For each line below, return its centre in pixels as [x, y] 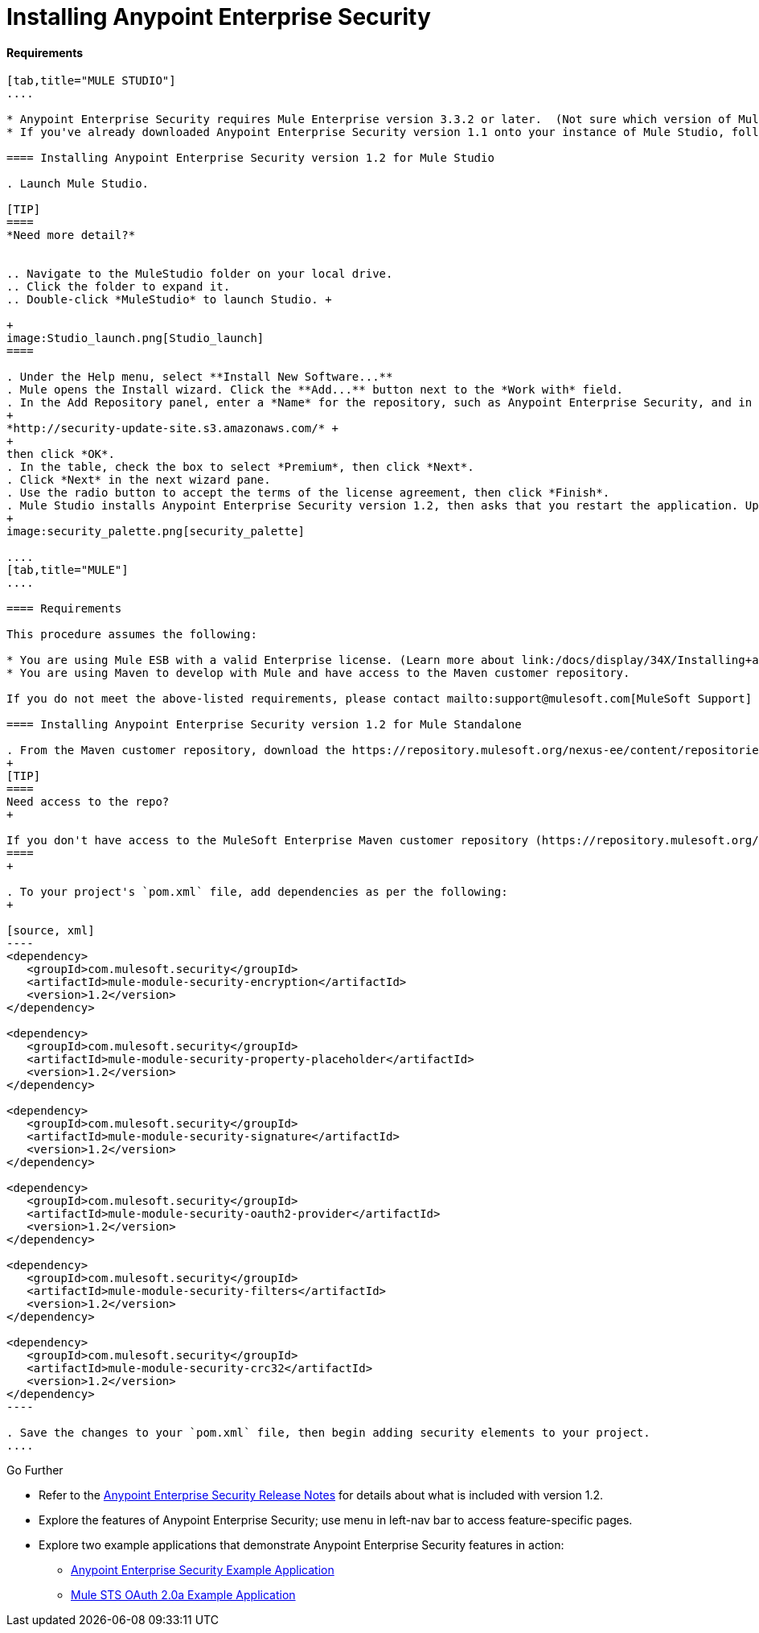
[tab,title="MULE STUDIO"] [91, 81]
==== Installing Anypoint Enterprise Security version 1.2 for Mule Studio [250, 158]
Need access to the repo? [88, 802]
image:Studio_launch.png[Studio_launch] [135, 338]
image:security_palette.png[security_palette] [156, 532]
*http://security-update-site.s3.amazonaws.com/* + [173, 429]
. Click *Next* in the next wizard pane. [139, 480]
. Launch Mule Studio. [78, 184]
